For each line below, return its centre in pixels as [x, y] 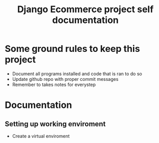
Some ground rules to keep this [72, 49]
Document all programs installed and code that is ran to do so [77, 74]
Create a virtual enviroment [41, 136]
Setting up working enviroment [55, 124]
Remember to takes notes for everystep [54, 84]
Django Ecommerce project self [85, 9]
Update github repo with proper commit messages [65, 79]
